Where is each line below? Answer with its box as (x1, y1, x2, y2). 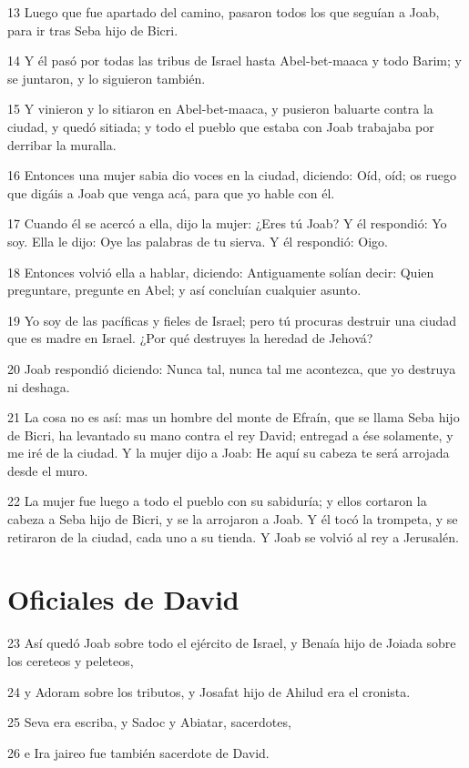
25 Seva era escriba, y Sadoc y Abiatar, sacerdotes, (7, 712, 291, 732)
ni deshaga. (7, 377, 70, 396)
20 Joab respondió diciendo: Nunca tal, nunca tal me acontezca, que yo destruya (7, 359, 456, 378)
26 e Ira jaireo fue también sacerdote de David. (7, 743, 270, 762)
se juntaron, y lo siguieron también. (7, 68, 206, 87)
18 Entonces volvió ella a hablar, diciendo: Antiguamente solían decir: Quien (7, 262, 434, 281)
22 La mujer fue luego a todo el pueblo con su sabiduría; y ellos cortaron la (7, 491, 427, 510)
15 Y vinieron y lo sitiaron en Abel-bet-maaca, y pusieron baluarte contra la (7, 99, 433, 118)
